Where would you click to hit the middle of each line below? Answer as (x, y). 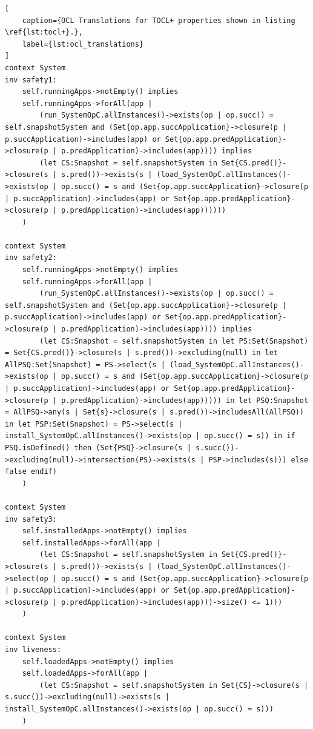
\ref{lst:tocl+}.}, (44, 32)
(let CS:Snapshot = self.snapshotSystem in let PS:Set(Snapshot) (174, 341)
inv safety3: (31, 519)
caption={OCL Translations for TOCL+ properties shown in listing (159, 20)
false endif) (31, 472)
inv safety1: (31, 80)
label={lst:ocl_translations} (83, 44)
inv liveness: (33, 650)
